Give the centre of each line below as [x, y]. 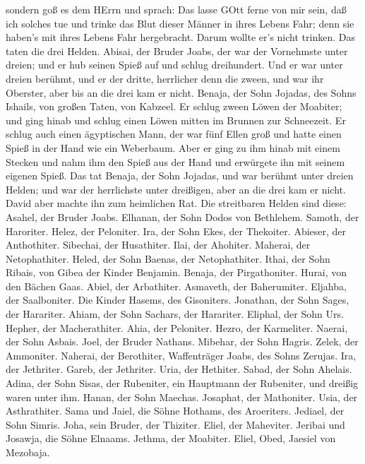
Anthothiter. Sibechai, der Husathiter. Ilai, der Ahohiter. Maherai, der [158, 245]
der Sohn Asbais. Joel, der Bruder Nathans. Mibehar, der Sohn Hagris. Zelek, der [182, 341]
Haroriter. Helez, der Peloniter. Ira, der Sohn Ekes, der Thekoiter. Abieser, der [176, 231]
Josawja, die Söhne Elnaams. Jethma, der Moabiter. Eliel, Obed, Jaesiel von [171, 438]
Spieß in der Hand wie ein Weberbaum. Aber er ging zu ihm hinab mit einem [173, 147]
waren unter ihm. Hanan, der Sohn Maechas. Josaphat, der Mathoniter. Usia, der [182, 397]
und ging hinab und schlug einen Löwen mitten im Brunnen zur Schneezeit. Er [176, 120]
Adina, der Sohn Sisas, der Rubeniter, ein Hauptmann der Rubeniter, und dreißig [182, 383]
